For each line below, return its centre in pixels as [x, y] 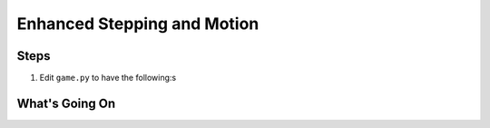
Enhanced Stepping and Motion [138, 24]
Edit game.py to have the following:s [108, 78]
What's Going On [66, 103]
